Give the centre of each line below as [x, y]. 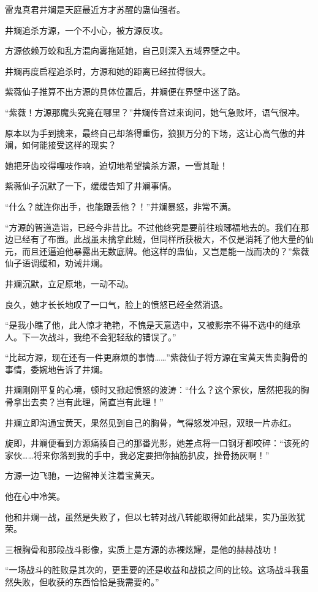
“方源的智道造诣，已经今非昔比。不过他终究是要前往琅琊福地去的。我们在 [153, 227]
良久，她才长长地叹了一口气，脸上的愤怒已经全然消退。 [116, 304]
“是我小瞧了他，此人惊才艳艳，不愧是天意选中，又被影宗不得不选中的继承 [153, 325]
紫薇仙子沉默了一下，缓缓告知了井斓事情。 [91, 186]
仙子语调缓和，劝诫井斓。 [56, 263]
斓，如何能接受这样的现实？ [61, 145]
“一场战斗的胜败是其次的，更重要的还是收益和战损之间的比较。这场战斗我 [153, 570]
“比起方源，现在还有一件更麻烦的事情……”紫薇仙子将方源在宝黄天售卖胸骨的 [156, 357]
